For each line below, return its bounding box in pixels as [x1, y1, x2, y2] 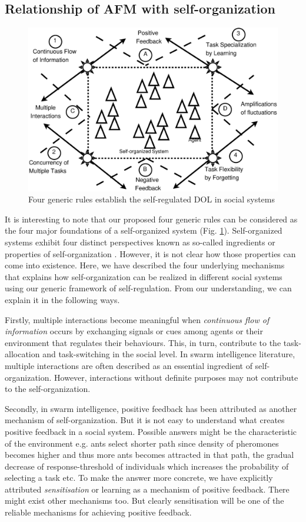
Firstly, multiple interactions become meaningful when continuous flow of [5, 313, 270, 325]
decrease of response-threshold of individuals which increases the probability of [5, 460, 289, 472]
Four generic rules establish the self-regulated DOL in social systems [28, 193, 275, 205]
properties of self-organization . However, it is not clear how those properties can [5, 247, 296, 260]
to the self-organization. [5, 383, 91, 395]
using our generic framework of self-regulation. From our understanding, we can [5, 282, 292, 294]
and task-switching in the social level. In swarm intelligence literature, [42, 348, 295, 360]
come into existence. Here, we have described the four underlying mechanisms [5, 259, 285, 271]
